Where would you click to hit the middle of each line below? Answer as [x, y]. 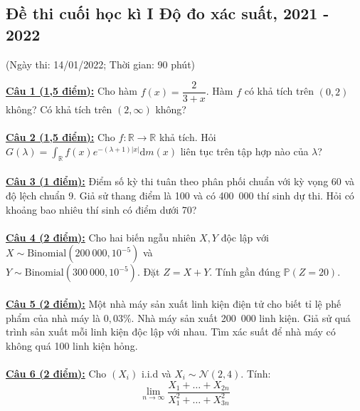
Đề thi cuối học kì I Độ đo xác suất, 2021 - [168, 13]
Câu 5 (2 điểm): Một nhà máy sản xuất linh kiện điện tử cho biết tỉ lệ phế [174, 303]
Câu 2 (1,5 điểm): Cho [60, 137]
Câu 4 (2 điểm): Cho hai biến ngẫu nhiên [101, 237]
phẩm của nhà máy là [53, 317]
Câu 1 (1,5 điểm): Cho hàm [72, 91]
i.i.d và [156, 373]
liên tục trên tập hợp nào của [244, 151]
